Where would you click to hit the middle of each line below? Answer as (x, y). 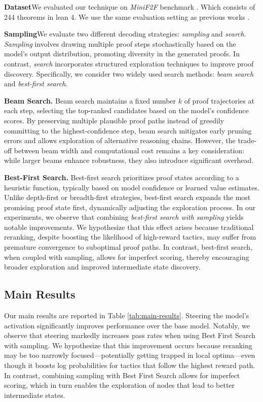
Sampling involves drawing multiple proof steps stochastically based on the (120, 43)
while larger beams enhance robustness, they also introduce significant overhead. (129, 160)
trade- (247, 140)
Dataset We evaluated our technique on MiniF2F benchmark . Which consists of (130, 7)
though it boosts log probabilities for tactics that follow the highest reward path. (130, 365)
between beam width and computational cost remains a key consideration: (129, 150)
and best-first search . (36, 83)
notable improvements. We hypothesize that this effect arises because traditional (129, 227)
